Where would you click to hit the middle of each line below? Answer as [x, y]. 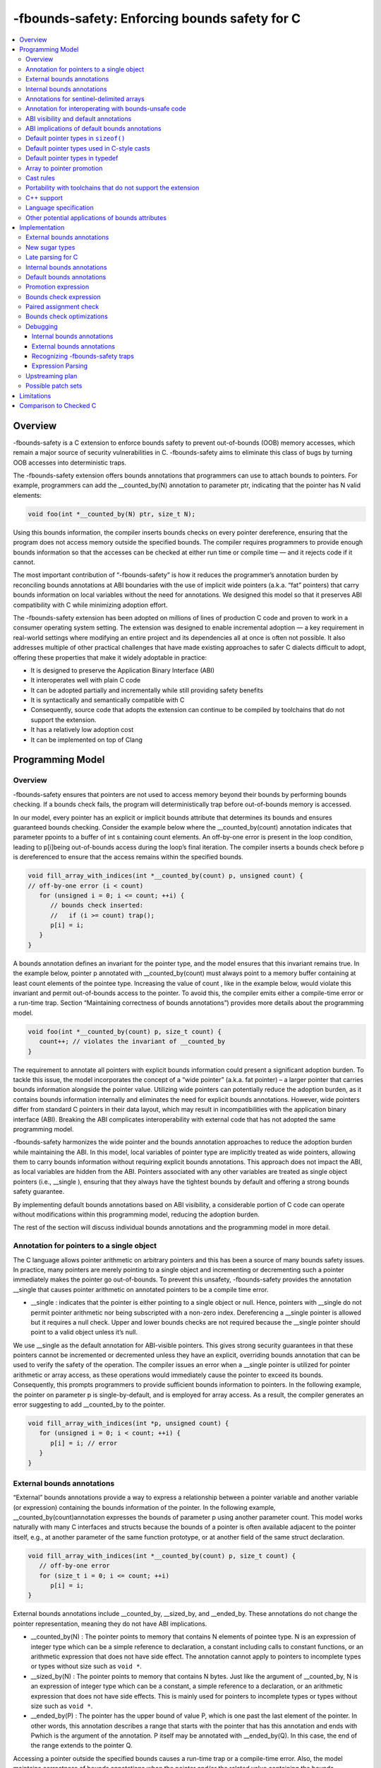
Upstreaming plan [52, 376]
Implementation [42, 227]
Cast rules [41, 178]
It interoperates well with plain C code [86, 680]
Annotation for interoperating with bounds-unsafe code [106, 109]
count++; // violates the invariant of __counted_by [132, 1042]
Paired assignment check [62, 307]
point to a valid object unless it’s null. [84, 1332]
